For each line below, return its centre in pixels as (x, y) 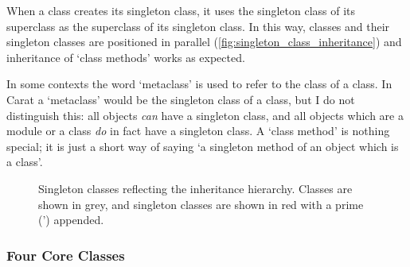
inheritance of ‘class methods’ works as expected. (126, 57)
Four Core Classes (66, 255)
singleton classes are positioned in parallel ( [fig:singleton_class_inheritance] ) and (204, 42)
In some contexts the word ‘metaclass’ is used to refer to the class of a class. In (199, 84)
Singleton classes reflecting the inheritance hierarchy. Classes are (195, 188)
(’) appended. (71, 220)
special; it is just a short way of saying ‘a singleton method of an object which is (203, 146)
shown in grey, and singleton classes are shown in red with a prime (201, 204)
